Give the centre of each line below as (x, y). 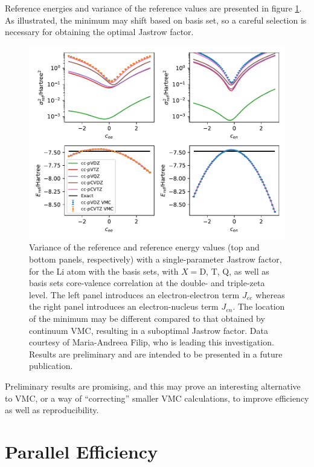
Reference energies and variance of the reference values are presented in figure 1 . (153, 8)
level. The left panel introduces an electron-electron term (134, 294)
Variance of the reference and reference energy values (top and (144, 247)
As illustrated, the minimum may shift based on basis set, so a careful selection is (156, 20)
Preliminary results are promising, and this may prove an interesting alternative (153, 386)
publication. (51, 366)
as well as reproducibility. (52, 410)
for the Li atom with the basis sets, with (104, 271)
